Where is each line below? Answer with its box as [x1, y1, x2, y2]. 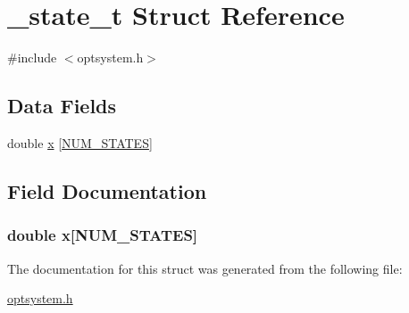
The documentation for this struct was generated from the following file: [7, 259, 403, 277]
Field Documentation [7, 177, 207, 204]
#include [7, 48, 57, 67]
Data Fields [7, 92, 117, 119]
